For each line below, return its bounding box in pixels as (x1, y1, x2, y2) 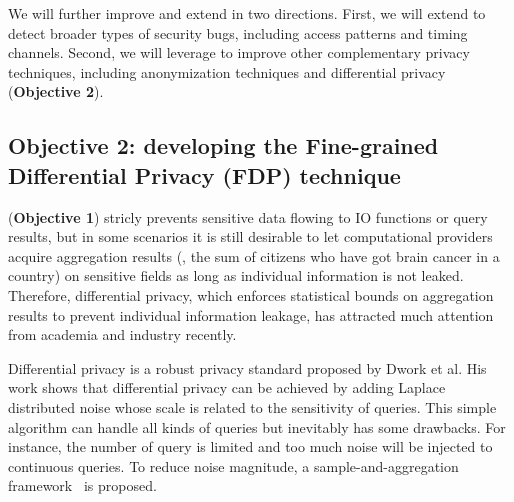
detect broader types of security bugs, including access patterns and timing (8, 22, 468, 43)
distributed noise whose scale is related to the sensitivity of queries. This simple (8, 396, 497, 417)
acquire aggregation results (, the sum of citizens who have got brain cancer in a (8, 245, 500, 266)
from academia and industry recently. (8, 324, 237, 345)
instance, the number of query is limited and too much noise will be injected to (8, 436, 493, 457)
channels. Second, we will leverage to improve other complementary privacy (8, 42, 470, 63)
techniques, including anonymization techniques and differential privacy (8, 61, 446, 82)
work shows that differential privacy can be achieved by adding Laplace (8, 377, 446, 398)
